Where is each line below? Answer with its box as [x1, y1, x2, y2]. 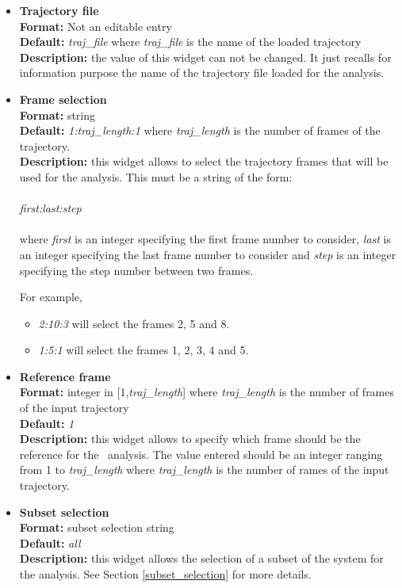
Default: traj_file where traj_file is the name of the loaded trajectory [19, 33, 362, 50]
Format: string [19, 106, 96, 123]
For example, [19, 288, 82, 305]
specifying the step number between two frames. [19, 262, 254, 278]
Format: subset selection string [19, 519, 174, 536]
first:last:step [19, 200, 82, 216]
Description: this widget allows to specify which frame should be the [19, 430, 361, 447]
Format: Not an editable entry [19, 17, 172, 34]
